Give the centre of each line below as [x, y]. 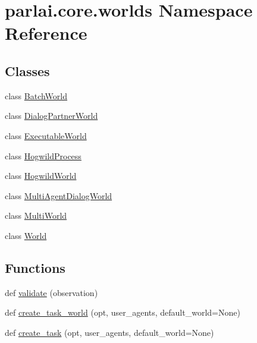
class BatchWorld [36, 95]
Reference [46, 33]
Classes [27, 70]
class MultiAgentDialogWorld [59, 195]
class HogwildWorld [41, 176]
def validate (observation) [51, 292]
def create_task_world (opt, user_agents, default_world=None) [123, 312]
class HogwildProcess [43, 155]
